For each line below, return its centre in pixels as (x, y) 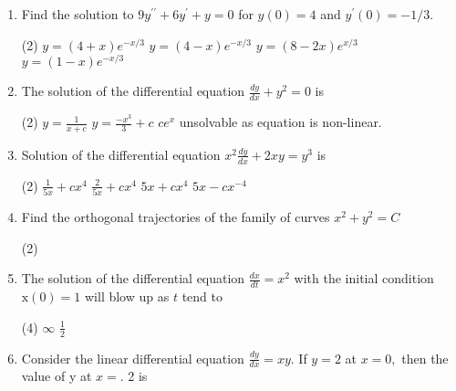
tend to (202, 296)
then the (425, 358)
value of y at (57, 376)
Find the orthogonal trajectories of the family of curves (176, 217)
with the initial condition (364, 278)
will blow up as (127, 296)
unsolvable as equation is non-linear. (280, 122)
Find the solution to (78, 14)
